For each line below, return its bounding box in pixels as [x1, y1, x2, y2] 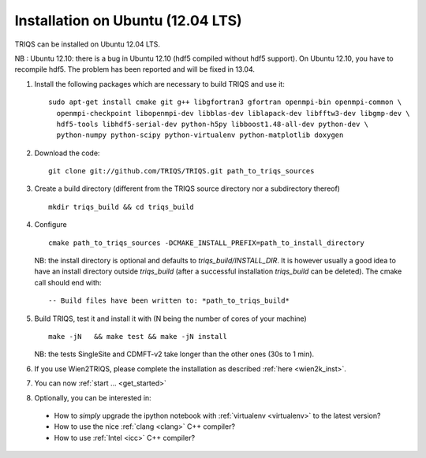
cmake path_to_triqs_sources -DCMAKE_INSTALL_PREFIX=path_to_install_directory [48, 238, 364, 248]
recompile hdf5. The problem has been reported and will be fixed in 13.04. [14, 65, 256, 74]
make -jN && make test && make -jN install [48, 332, 228, 341]
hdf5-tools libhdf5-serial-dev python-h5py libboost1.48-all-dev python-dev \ [56, 119, 369, 128]
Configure [34, 220, 67, 229]
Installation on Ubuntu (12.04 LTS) [14, 12, 242, 29]
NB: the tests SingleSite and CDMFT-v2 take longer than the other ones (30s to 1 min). [34, 349, 315, 359]
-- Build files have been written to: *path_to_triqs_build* [48, 296, 290, 305]
